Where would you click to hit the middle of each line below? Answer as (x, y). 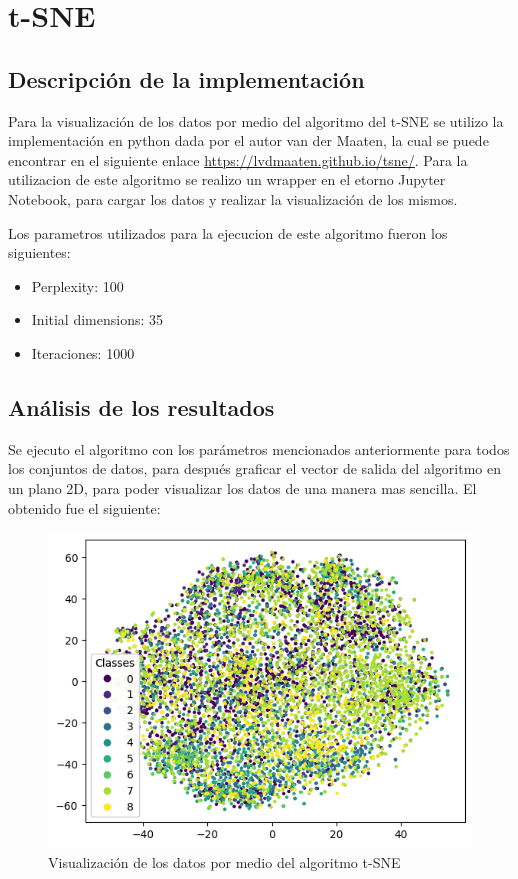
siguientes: (39, 252)
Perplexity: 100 (77, 285)
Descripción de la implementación (186, 78)
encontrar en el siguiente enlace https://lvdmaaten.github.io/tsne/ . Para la (238, 159)
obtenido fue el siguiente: (84, 507)
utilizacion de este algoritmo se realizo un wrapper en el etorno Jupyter (227, 179)
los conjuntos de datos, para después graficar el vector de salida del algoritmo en (254, 468)
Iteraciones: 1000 (83, 352)
